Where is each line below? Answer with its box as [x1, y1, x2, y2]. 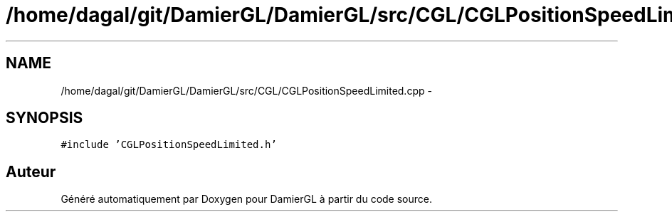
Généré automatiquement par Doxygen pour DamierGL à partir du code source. [61, 193, 433, 206]
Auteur [6, 162, 56, 181]
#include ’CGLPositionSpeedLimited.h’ [61, 139, 277, 151]
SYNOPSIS [6, 109, 83, 127]
